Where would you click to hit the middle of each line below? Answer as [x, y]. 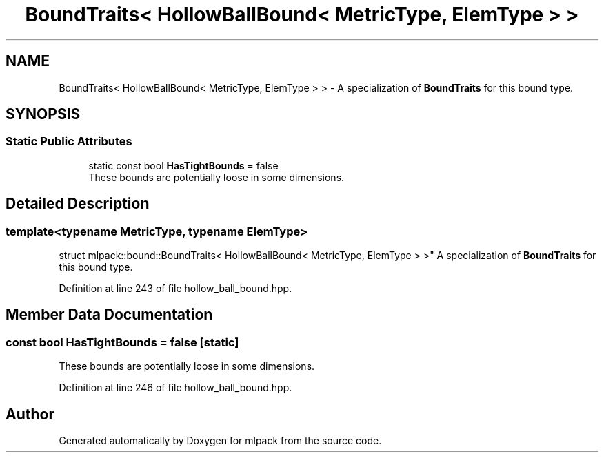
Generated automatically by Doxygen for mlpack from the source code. [220, 441]
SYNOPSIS [43, 114]
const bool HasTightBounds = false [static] [122, 342]
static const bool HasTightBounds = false [183, 165]
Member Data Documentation [109, 315]
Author [30, 414]
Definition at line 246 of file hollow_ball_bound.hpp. [175, 388]
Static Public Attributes [69, 142]
